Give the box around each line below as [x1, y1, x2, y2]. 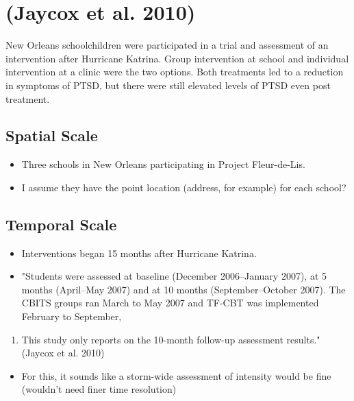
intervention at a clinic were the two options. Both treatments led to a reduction [5, 64, 344, 79]
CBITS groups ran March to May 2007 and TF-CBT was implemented [21, 295, 319, 310]
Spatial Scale [5, 125, 98, 146]
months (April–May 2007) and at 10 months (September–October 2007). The [21, 282, 346, 296]
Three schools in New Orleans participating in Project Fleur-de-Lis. [21, 157, 305, 171]
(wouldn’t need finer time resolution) [21, 382, 177, 396]
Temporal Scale [5, 213, 117, 234]
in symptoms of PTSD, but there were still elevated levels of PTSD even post [5, 77, 331, 92]
